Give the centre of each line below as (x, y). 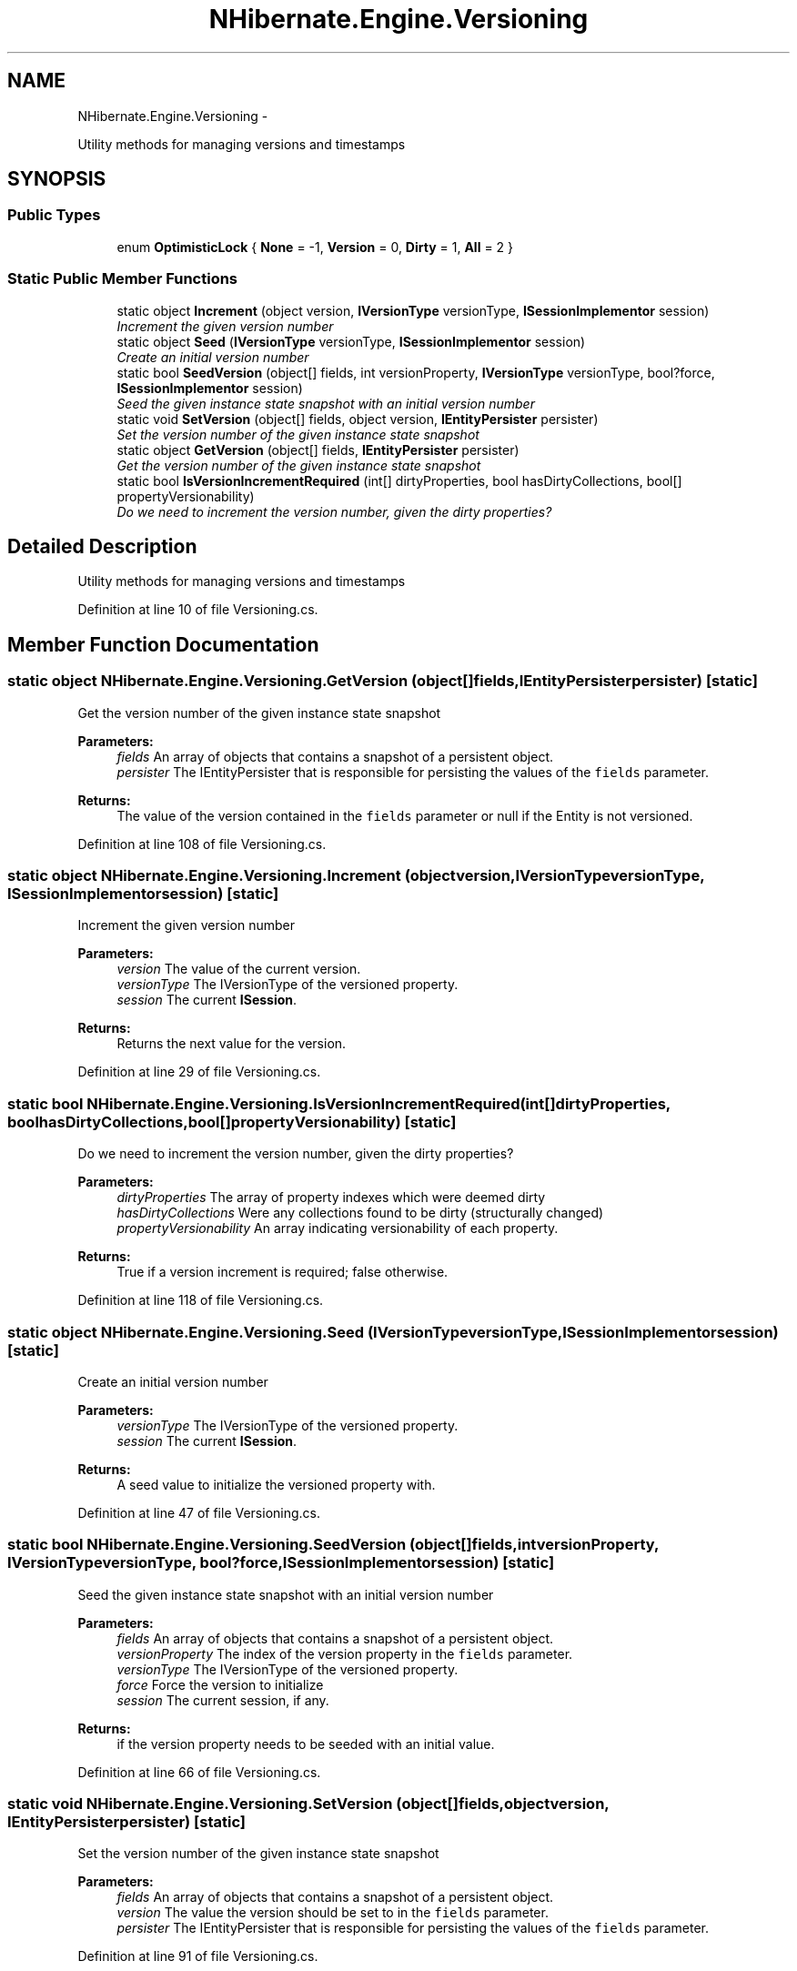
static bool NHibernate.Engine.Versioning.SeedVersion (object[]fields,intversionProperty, (333, 1545)
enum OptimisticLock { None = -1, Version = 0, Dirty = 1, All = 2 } (315, 247)
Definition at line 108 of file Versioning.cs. (202, 844)
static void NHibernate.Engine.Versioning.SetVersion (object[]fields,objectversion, (308, 1804)
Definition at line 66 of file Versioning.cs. (199, 1772)
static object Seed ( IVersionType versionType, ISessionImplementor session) (351, 341)
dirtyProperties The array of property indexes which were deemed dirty (331, 1198)
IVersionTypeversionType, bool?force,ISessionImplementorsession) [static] (281, 1563)
